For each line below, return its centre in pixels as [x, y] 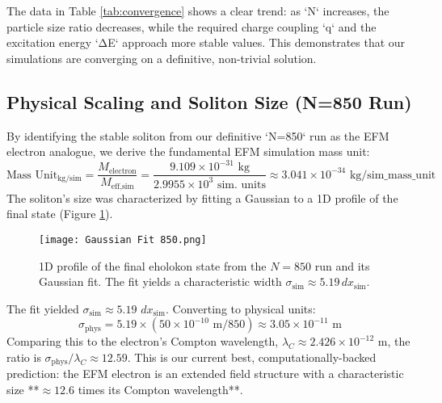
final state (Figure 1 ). [60, 214]
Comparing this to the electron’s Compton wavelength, [143, 341]
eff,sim [122, 186]
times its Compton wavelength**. [160, 390]
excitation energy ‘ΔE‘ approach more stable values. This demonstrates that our [206, 42]
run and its [342, 265]
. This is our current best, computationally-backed [252, 357]
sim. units [241, 185]
